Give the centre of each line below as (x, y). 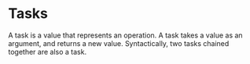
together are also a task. (48, 52)
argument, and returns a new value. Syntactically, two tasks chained (119, 43)
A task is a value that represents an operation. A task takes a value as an (125, 35)
